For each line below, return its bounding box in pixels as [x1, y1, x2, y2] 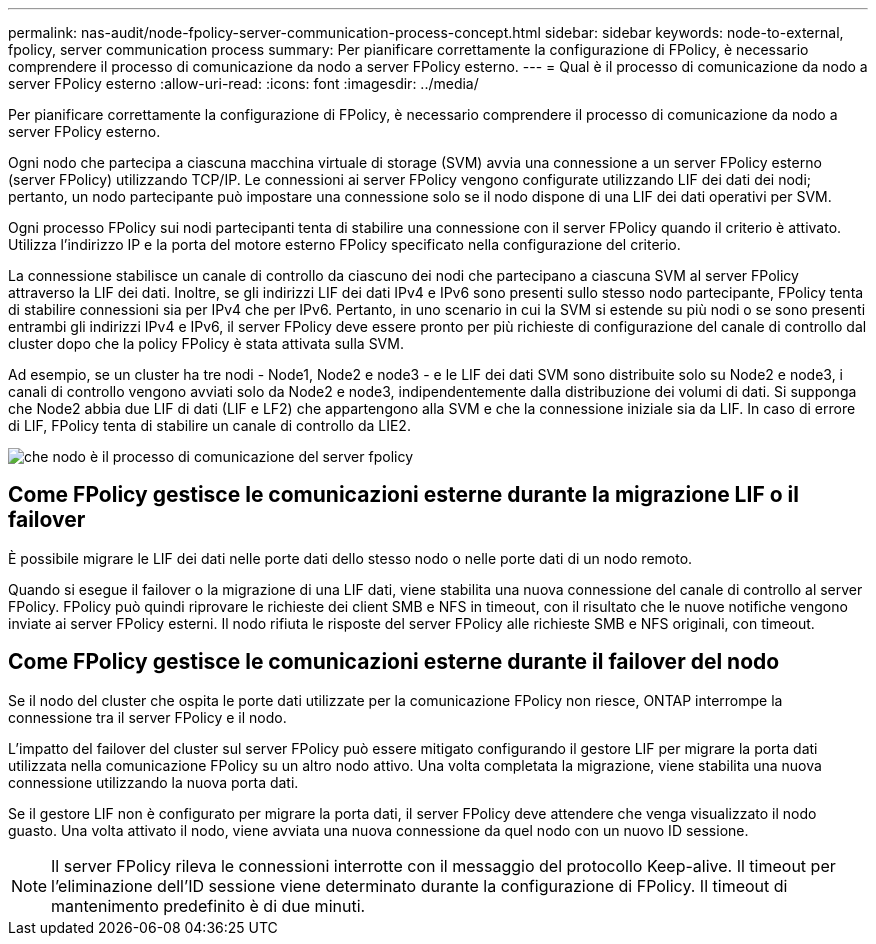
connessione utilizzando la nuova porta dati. [8, 773, 299, 791]
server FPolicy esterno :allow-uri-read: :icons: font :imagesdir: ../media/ [8, 75, 479, 92]
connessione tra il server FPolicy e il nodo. [8, 708, 287, 726]
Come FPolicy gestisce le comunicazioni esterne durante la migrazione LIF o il [8, 482, 799, 508]
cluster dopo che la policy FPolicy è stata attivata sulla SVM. [8, 335, 404, 352]
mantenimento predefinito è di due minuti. [51, 895, 366, 916]
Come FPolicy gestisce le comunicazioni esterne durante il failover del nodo [8, 649, 780, 675]
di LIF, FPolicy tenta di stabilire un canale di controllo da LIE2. [8, 417, 411, 434]
